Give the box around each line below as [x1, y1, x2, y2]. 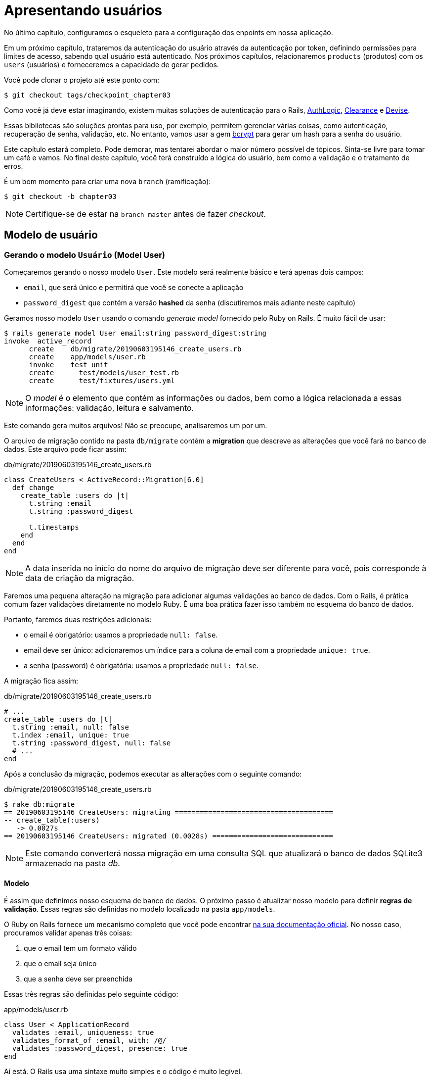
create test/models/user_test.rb [29, 368, 179, 377]
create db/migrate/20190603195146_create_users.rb [29, 344, 242, 353]
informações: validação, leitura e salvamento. [25, 402, 194, 413]
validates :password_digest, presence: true [12, 1044, 187, 1053]
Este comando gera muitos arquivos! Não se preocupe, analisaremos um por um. [4, 421, 267, 430]
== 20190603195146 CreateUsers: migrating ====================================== [4, 808, 333, 816]
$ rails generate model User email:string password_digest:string [4, 329, 267, 337]
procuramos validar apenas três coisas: [4, 929, 132, 937]
